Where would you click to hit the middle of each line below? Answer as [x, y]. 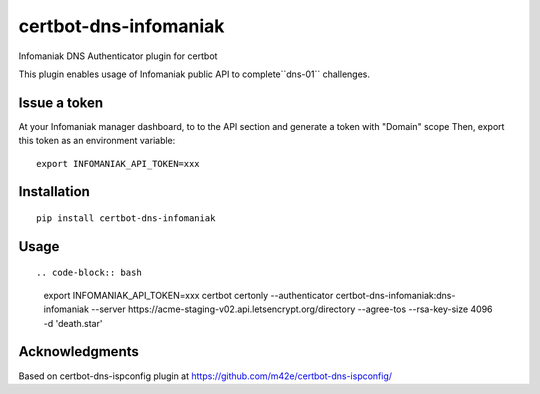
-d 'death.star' [73, 323]
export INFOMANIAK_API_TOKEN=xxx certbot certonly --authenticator [188, 295]
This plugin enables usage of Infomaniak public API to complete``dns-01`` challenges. [194, 74]
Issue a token [61, 102]
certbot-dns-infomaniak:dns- [395, 295]
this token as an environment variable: [97, 141]
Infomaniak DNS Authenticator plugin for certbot [118, 56]
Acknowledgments [79, 351]
